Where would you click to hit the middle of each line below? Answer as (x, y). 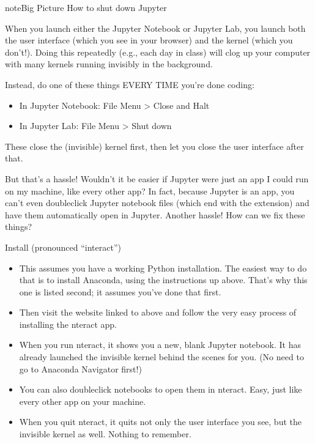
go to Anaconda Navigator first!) (80, 368)
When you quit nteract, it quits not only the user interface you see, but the (160, 422)
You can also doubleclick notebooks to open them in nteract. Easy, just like (161, 389)
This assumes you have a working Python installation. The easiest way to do (163, 268)
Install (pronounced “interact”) (63, 247)
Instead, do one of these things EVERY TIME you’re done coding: (130, 84)
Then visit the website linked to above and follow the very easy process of (158, 312)
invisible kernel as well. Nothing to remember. (105, 434)
